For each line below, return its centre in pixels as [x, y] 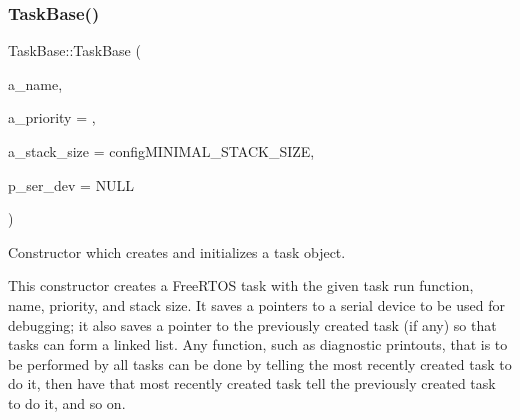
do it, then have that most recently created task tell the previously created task [252, 383]
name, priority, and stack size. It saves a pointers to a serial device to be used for [256, 304]
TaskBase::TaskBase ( [74, 50]
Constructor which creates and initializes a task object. [177, 251]
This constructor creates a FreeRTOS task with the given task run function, [241, 285]
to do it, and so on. [67, 402]
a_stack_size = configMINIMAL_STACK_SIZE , [161, 151]
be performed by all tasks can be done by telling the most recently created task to [260, 363]
